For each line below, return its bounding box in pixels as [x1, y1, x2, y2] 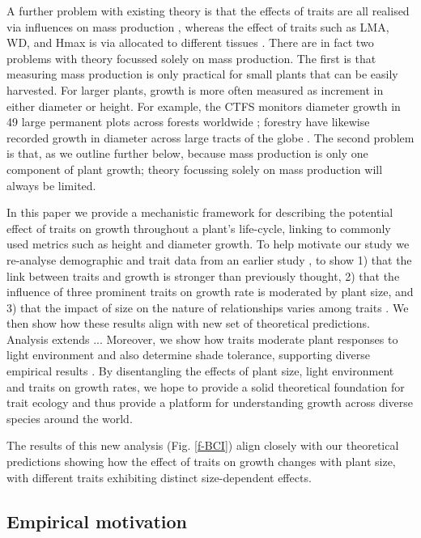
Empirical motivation [6, 508, 187, 533]
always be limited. [6, 176, 96, 193]
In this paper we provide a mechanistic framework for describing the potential [6, 204, 393, 221]
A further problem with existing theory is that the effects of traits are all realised [6, 2, 410, 19]
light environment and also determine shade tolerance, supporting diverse [6, 346, 370, 363]
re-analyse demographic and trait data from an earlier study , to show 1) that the [6, 251, 412, 268]
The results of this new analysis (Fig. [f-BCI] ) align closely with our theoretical [6, 437, 399, 454]
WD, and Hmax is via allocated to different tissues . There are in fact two [6, 34, 374, 51]
